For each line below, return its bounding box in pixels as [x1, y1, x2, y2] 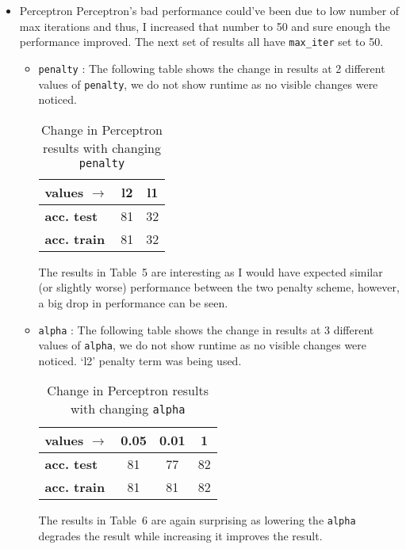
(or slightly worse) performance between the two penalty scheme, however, [38, 279, 400, 295]
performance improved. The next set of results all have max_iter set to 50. [19, 33, 384, 50]
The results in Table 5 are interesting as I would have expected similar [38, 263, 383, 280]
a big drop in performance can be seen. [38, 294, 228, 311]
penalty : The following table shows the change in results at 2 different [38, 59, 385, 76]
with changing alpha [70, 399, 186, 418]
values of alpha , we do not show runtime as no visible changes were [38, 337, 367, 353]
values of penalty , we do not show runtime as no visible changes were [38, 75, 378, 92]
